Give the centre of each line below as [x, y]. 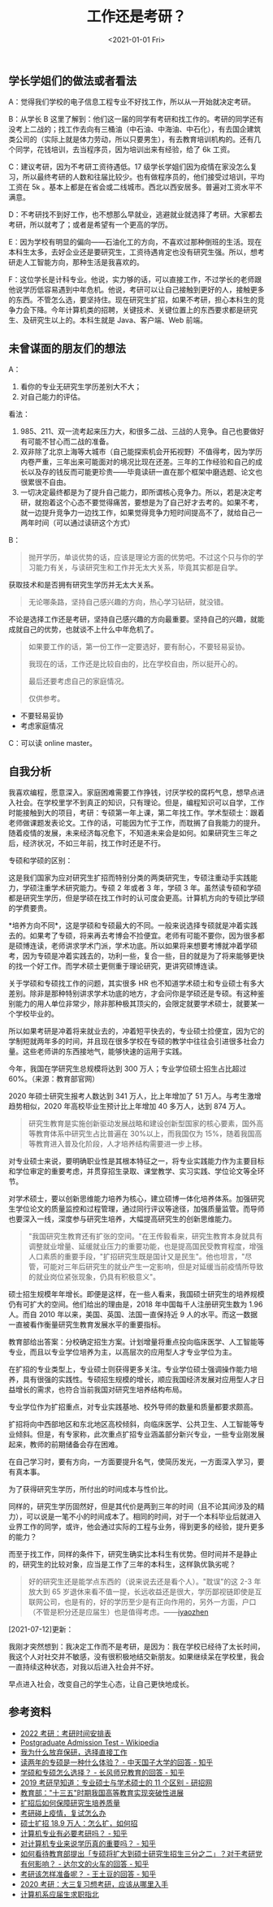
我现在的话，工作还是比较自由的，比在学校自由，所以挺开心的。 [135, 664]
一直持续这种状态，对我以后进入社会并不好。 [83, 1666]
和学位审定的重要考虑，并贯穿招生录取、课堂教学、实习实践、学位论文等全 [133, 1171]
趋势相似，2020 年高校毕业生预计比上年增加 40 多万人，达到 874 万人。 [129, 1106]
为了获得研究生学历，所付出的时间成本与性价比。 [90, 1489]
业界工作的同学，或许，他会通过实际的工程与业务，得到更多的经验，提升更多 [136, 1526]
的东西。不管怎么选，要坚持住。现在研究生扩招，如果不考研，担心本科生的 [133, 300]
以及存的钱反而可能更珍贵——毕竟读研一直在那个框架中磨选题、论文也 [145, 472]
